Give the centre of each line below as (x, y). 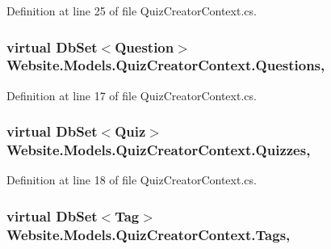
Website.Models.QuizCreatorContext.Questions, (166, 65)
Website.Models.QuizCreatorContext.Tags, (149, 234)
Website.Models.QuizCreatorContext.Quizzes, (159, 150)
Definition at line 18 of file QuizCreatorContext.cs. (132, 180)
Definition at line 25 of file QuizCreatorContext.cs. (132, 11)
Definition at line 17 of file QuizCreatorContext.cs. (132, 95)
